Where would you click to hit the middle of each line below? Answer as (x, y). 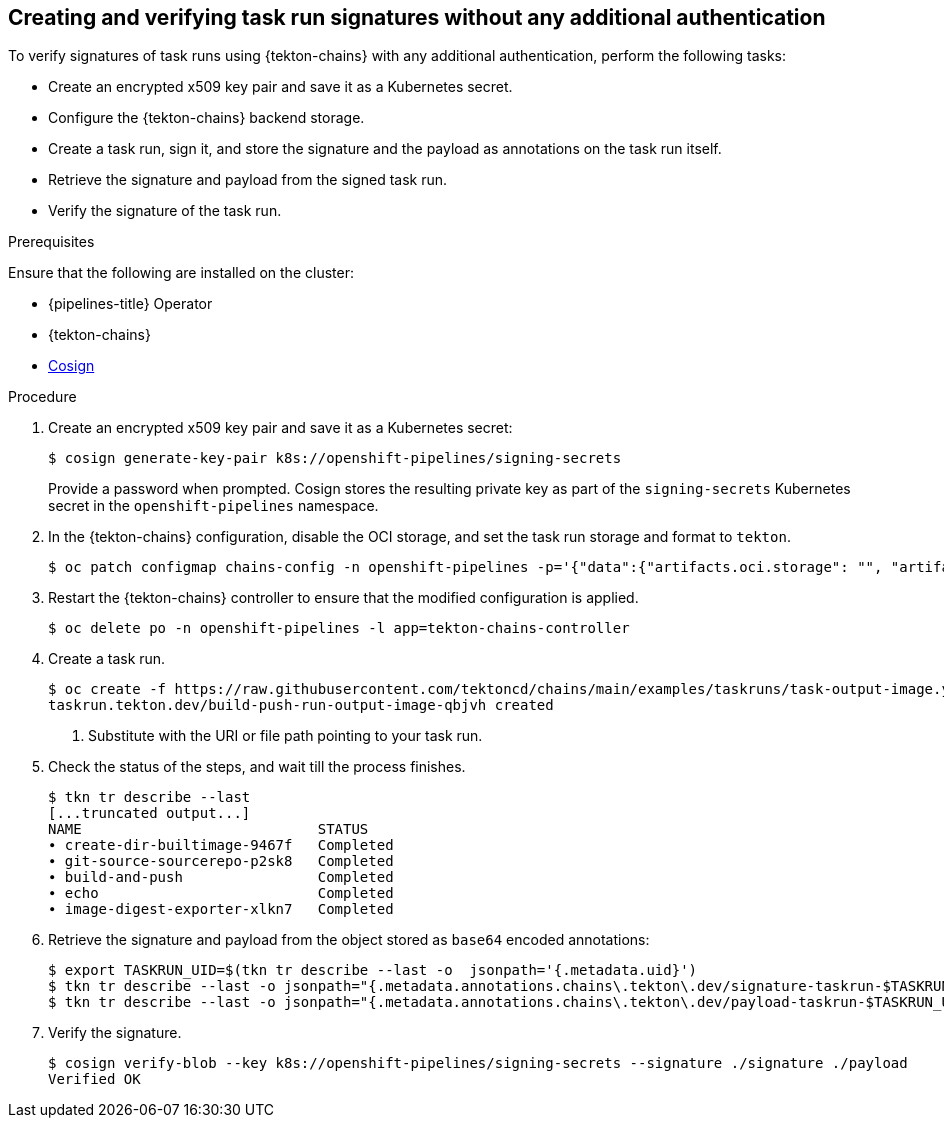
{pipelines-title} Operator (130, 304)
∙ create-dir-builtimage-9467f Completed (221, 845)
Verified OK (94, 1079)
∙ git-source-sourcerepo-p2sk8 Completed (221, 861)
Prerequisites (51, 242)
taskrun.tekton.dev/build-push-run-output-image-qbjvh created (301, 705)
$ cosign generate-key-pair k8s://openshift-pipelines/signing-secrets (335, 458)
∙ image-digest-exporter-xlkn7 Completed (221, 909)
